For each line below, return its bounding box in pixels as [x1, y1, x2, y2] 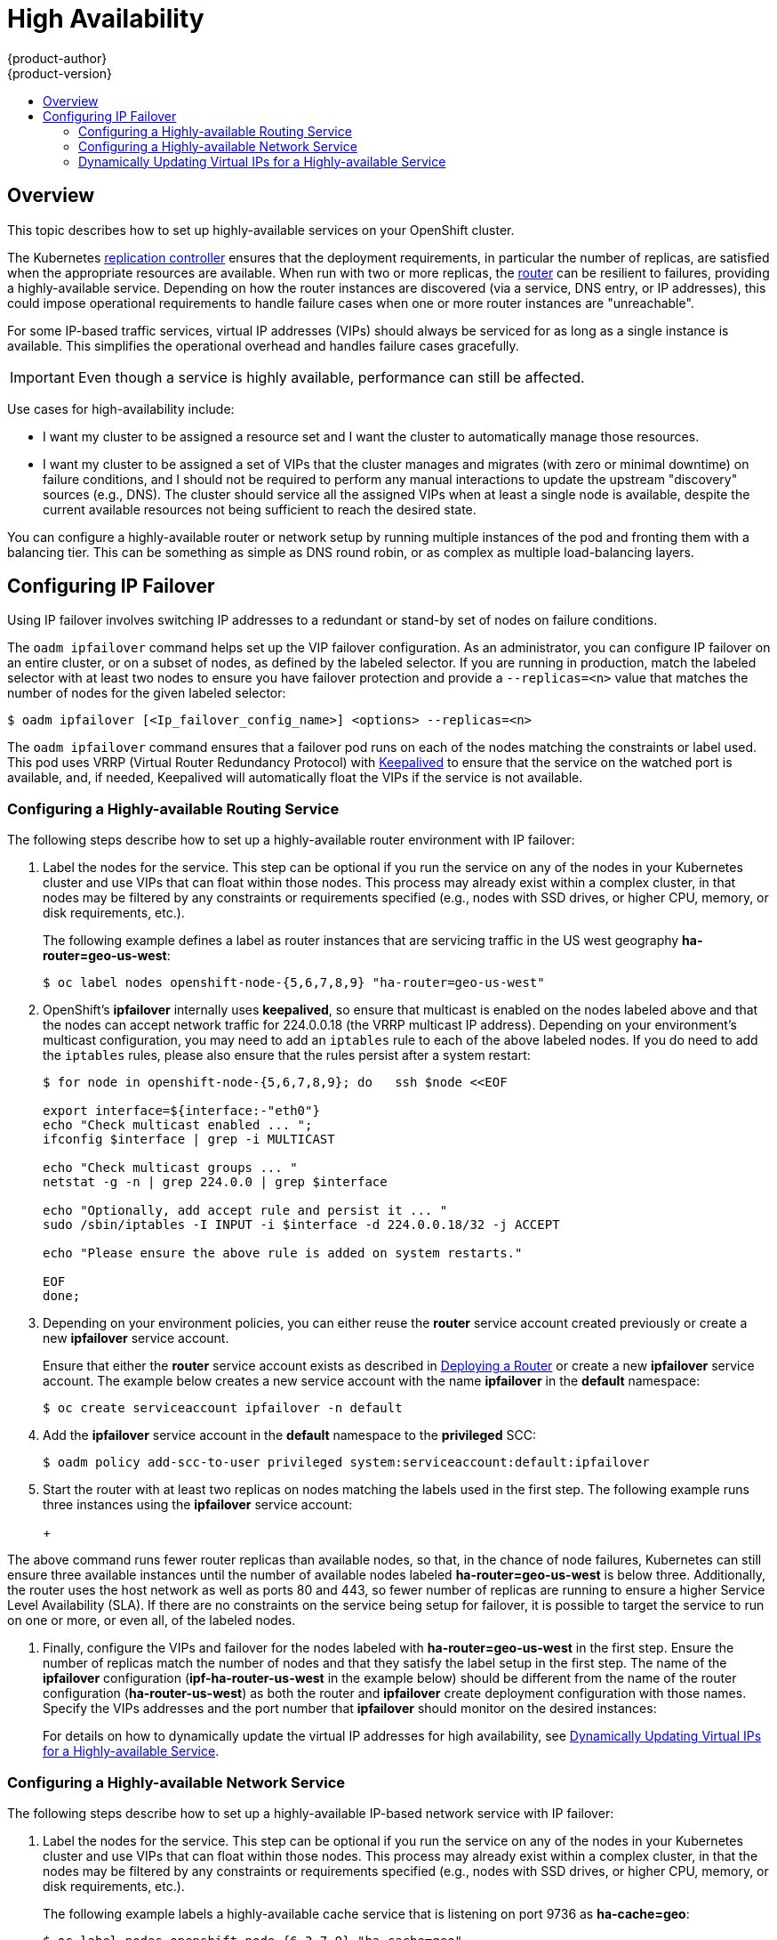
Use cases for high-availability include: [7, 400, 235, 416]
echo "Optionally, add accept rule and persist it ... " [43, 1203, 448, 1218]
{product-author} [7, 50, 108, 66]
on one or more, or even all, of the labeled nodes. [7, 1613, 296, 1629]
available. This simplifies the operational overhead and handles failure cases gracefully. [7, 337, 519, 353]
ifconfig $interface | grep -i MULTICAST [43, 1132, 335, 1147]
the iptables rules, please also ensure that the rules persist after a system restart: [43, 1047, 531, 1063]
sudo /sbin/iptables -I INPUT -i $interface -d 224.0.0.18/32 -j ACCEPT [43, 1217, 560, 1233]
